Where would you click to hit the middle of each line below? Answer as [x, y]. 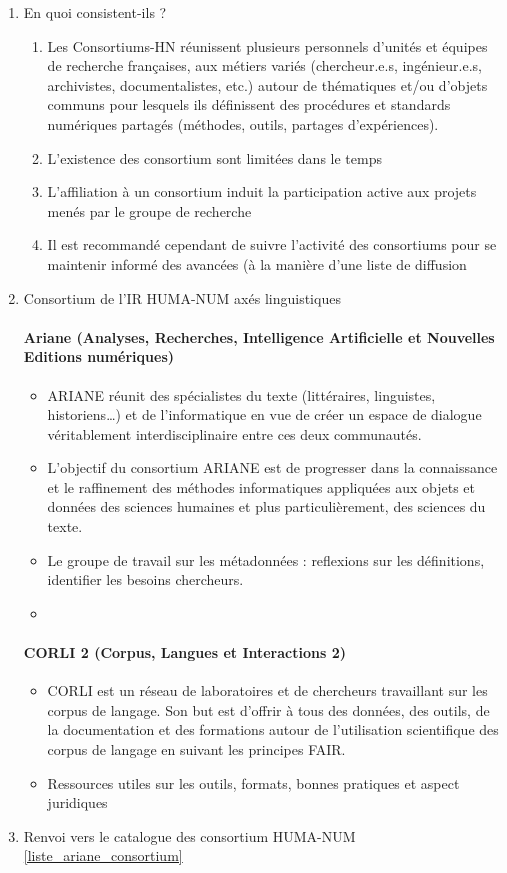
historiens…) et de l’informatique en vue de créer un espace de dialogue [264, 414]
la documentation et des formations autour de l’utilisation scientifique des [273, 729]
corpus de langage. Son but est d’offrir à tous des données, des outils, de [268, 709]
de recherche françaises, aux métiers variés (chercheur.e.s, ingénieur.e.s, [264, 65]
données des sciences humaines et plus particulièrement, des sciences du [266, 506]
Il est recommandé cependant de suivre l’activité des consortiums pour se [272, 244]
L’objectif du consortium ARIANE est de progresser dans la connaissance [272, 467]
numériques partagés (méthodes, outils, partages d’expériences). [243, 123]
